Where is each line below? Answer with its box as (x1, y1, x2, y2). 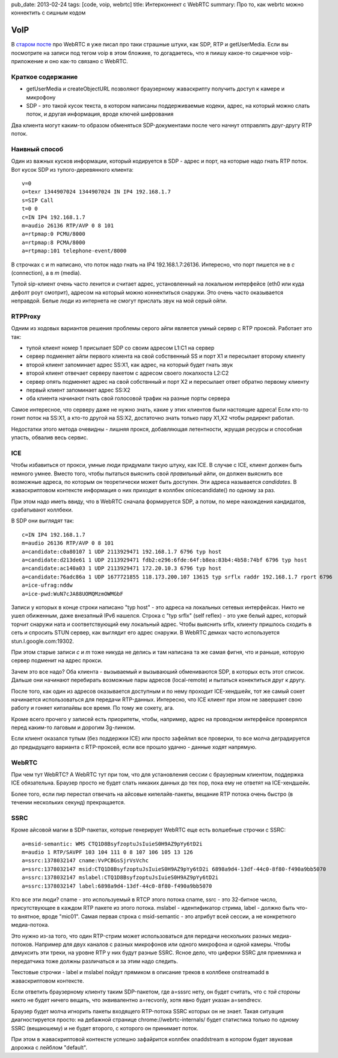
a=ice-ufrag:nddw (22, 582, 73, 589)
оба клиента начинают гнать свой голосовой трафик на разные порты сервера (26, 395, 230, 402)
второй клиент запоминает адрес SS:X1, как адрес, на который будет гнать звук (26, 361, 233, 368)
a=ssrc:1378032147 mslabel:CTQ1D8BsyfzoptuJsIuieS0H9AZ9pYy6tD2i (22, 874, 219, 881)
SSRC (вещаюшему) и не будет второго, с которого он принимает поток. (11, 1024, 198, 1031)
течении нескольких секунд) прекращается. (11, 799, 126, 806)
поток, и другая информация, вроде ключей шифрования (26, 110, 174, 117)
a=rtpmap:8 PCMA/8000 (22, 239, 85, 246)
